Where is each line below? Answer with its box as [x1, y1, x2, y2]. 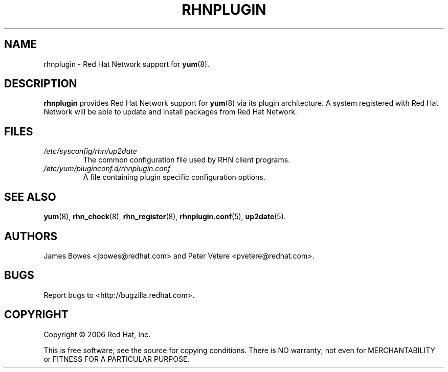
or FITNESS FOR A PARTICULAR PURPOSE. [43, 354, 190, 363]
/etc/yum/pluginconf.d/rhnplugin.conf [43, 164, 171, 173]
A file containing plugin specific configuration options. [83, 173, 265, 182]
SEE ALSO [4, 190, 56, 203]
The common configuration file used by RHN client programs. [83, 155, 290, 165]
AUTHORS [4, 229, 58, 243]
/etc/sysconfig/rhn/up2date [43, 147, 137, 156]
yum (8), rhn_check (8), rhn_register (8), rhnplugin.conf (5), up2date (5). [43, 212, 286, 221]
